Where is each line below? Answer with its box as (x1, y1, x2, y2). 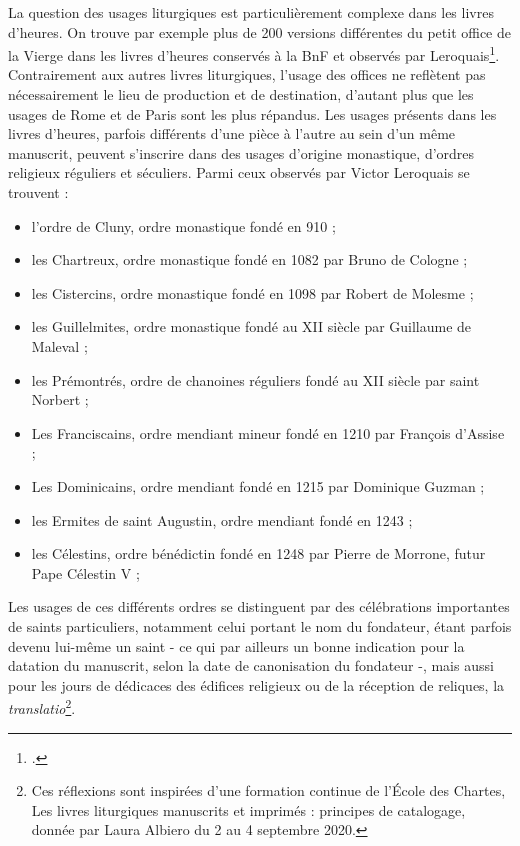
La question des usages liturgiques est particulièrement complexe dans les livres (8, 2, 494, 22)
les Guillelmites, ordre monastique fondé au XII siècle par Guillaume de (31, 316, 472, 337)
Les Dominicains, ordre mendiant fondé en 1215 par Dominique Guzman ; (31, 475, 485, 496)
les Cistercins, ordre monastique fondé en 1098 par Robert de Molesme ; (31, 282, 474, 303)
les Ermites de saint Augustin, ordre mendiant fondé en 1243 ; (31, 509, 413, 530)
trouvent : (8, 182, 69, 202)
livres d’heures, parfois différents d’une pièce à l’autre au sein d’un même (8, 123, 456, 144)
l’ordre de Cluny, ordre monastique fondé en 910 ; (31, 215, 336, 236)
